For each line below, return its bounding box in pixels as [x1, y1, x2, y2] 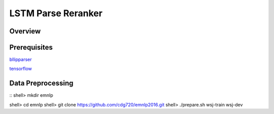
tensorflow [9, 66, 32, 72]
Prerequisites [9, 43, 53, 52]
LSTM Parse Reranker [9, 8, 102, 19]
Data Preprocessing [9, 79, 74, 88]
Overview [9, 27, 41, 35]
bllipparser [9, 56, 32, 63]
